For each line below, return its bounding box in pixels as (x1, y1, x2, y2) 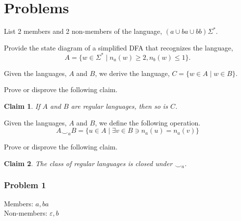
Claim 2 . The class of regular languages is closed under (4, 158, 173, 168)
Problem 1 (4, 179, 46, 191)
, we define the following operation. (95, 117, 201, 127)
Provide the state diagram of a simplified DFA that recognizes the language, (4, 42, 233, 52)
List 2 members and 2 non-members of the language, (4, 26, 162, 36)
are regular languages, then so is (71, 101, 168, 111)
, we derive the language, (95, 68, 170, 78)
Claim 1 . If (4, 101, 40, 111)
